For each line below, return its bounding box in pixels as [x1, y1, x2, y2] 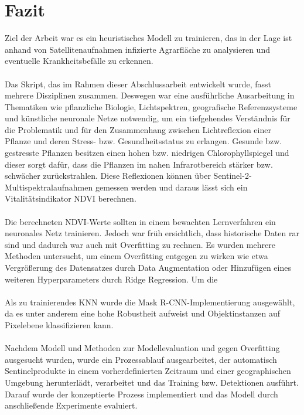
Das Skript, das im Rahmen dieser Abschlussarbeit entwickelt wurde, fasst [5, 77, 271, 90]
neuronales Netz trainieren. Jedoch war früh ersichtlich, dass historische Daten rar [5, 227, 299, 239]
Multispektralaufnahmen [5, 181, 93, 193]
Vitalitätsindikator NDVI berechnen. [5, 192, 136, 205]
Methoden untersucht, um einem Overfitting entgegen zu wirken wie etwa [5, 250, 268, 262]
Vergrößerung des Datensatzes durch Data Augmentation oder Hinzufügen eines [5, 261, 291, 273]
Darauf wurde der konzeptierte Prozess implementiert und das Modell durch [5, 387, 278, 400]
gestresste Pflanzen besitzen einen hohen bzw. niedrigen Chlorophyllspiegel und [5, 147, 289, 159]
